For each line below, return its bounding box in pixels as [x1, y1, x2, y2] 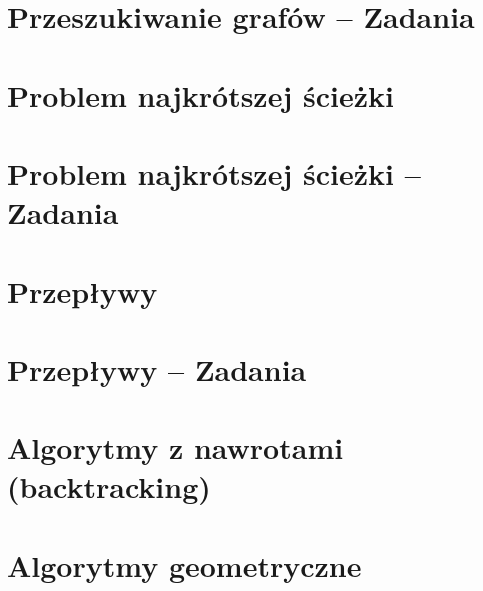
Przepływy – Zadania [7, 348, 307, 389]
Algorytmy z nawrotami [7, 427, 344, 468]
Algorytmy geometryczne [7, 544, 362, 585]
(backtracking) [7, 466, 211, 507]
